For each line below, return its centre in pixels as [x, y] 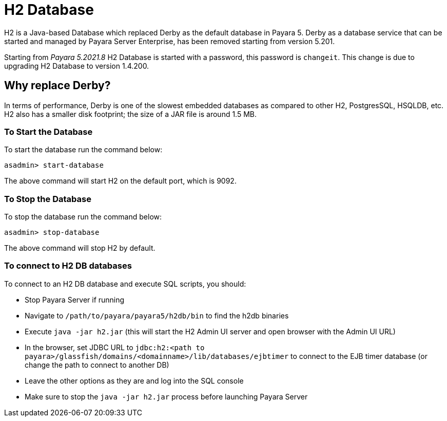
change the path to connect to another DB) [97, 365]
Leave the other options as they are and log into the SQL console [134, 380]
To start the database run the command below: [83, 150]
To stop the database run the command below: [83, 217]
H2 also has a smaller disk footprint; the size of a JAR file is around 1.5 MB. [131, 114]
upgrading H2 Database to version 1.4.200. [77, 66]
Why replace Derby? [57, 86]
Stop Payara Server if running [75, 299]
